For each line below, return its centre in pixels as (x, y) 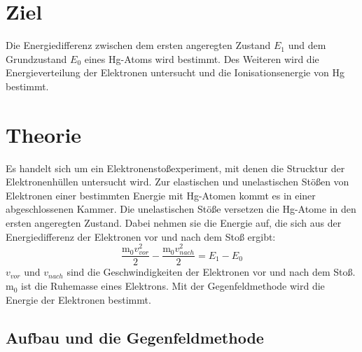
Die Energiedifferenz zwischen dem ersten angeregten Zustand (138, 45)
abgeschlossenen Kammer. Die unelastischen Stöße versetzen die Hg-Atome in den (181, 209)
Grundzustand (36, 58)
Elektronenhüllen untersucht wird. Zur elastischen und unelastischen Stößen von (177, 182)
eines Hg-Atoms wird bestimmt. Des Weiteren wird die (202, 58)
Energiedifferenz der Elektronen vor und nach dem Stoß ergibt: (141, 236)
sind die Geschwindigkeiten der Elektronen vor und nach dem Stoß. (211, 272)
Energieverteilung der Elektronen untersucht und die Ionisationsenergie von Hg (175, 72)
